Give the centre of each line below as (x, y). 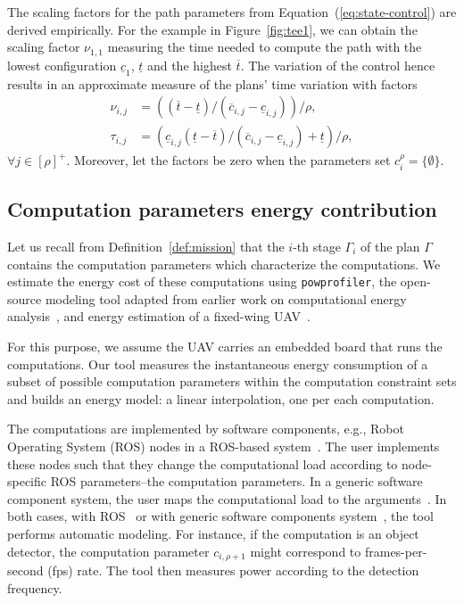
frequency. (35, 587)
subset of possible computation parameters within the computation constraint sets (232, 381)
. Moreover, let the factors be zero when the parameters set (228, 160)
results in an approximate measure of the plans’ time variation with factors (212, 83)
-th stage (317, 246)
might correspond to (306, 551)
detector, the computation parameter (108, 551)
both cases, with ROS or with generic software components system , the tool (220, 516)
